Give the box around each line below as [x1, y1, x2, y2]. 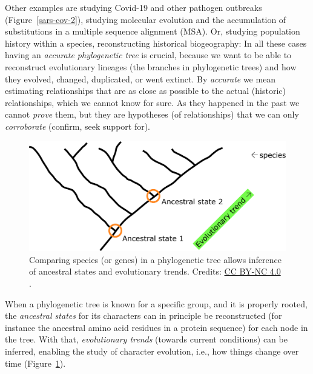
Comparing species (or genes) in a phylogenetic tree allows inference [29, 253, 282, 265]
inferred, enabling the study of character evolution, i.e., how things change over [5, 345, 299, 358]
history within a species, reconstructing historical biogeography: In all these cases [5, 36, 307, 49]
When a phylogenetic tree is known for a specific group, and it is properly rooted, [5, 297, 308, 310]
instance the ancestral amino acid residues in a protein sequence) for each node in [5, 321, 308, 333]
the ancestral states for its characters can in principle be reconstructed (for [5, 309, 282, 322]
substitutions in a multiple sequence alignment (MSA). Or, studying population [5, 25, 300, 38]
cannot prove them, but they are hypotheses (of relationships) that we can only [5, 108, 299, 121]
